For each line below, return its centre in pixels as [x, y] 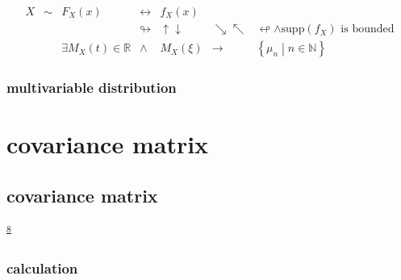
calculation [42, 267]
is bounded [368, 29]
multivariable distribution [92, 88]
